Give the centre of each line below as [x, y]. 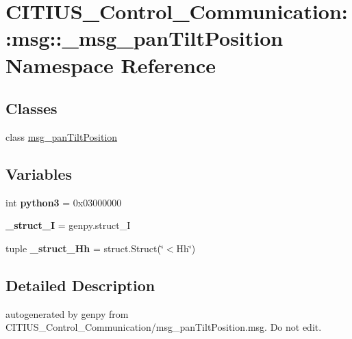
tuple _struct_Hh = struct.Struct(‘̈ [85, 248]
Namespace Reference [111, 65]
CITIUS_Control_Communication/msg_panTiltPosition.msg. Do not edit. [164, 327]
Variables [39, 173]
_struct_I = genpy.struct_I [68, 225]
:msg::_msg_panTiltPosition [144, 38]
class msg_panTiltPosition [62, 136]
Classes [32, 108]
